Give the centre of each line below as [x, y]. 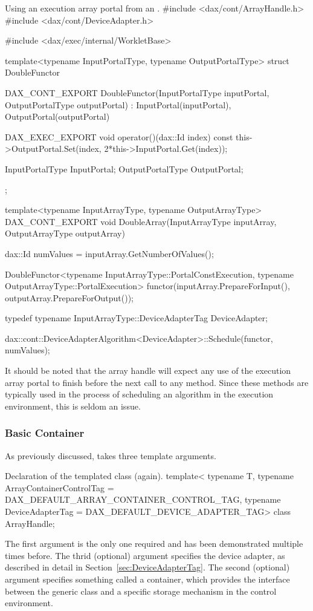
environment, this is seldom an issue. [73, 406]
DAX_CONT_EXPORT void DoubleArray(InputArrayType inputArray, [141, 221]
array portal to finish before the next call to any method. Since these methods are [157, 382]
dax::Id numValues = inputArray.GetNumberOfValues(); [109, 253]
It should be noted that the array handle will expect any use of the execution [148, 371]
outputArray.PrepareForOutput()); [69, 297]
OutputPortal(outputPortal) [57, 116]
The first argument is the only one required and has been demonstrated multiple [154, 544]
